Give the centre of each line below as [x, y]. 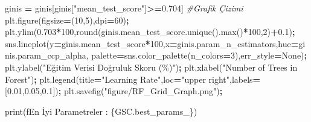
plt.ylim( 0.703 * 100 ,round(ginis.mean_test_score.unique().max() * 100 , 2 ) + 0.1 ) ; [150, 32]
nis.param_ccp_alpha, [47, 55]
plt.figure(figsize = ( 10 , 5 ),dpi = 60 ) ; [67, 20]
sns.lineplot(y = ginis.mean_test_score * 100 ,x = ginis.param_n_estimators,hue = [152, 43]
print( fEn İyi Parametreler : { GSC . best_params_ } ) [101, 111]
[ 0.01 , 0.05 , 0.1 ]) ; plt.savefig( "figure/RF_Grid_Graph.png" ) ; [114, 91]
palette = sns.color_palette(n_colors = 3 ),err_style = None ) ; [199, 55]
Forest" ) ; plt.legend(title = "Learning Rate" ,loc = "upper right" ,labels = [133, 79]
